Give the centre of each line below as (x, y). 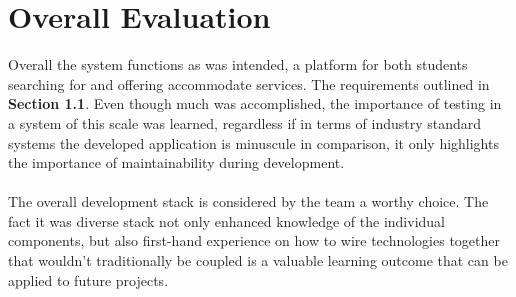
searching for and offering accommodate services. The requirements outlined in (249, 83)
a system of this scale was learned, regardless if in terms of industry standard (245, 122)
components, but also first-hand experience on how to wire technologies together (254, 240)
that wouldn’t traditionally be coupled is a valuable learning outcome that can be (258, 260)
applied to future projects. (88, 279)
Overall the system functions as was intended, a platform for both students (238, 64)
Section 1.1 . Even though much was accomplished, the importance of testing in (255, 103)
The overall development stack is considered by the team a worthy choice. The (248, 201)
